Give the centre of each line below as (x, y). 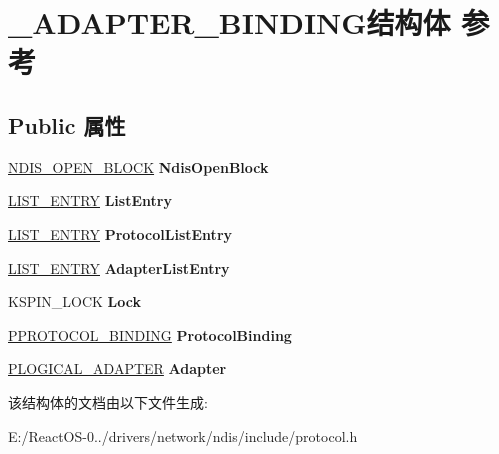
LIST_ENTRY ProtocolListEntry (120, 233)
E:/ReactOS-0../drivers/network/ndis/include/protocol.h (183, 435)
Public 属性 (67, 124)
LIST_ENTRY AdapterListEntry (119, 267)
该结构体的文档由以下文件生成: (108, 401)
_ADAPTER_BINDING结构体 (229, 22)
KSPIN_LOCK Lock (74, 301)
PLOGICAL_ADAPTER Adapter (117, 368)
